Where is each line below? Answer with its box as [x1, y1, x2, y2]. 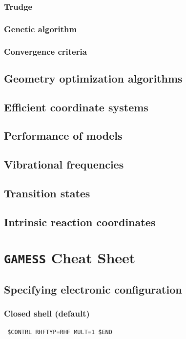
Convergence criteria [4, 45, 87, 57]
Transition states [4, 186, 90, 201]
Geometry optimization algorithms [4, 70, 183, 85]
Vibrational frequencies [4, 157, 124, 172]
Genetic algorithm [4, 22, 77, 35]
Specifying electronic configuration [4, 282, 182, 297]
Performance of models [4, 128, 123, 143]
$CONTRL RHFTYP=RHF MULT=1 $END [7, 328, 112, 336]
